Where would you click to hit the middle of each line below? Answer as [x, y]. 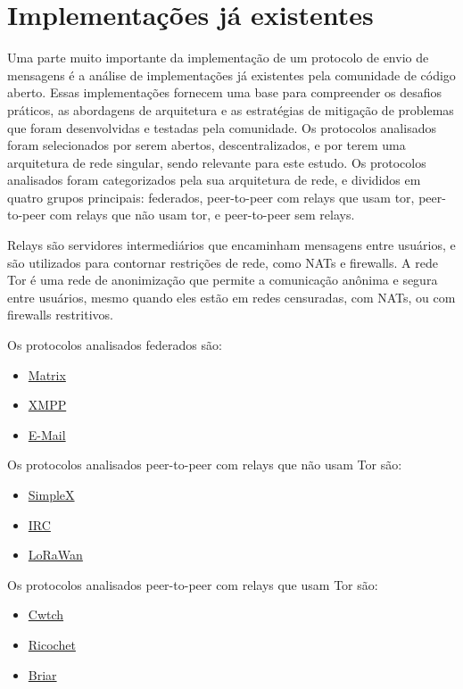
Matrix [47, 374]
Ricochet [52, 644]
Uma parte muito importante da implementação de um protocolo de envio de [218, 58]
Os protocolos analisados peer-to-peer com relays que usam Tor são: [193, 584]
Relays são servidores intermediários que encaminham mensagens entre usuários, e [231, 245]
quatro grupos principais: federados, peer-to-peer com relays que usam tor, [211, 197]
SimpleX [51, 494]
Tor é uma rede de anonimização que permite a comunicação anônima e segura [223, 280]
